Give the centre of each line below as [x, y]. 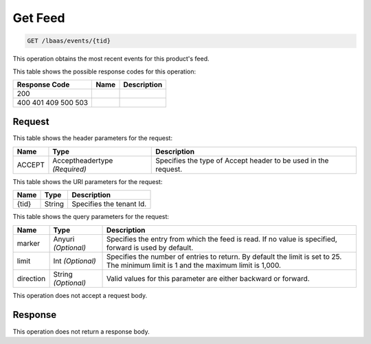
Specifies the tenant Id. [109, 204]
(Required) [70, 169]
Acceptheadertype [83, 160]
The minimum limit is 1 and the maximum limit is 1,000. [194, 265]
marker [29, 243]
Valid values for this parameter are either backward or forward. [208, 278]
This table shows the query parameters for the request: [91, 217]
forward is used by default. [150, 247]
